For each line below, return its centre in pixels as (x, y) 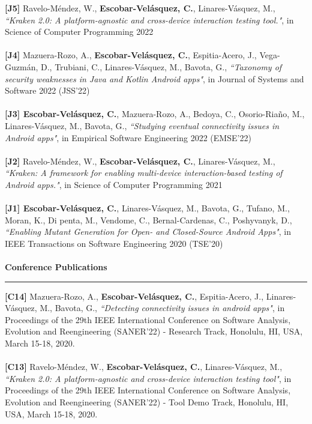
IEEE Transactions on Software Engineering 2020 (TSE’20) (114, 243)
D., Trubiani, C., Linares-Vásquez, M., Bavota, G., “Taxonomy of (161, 66)
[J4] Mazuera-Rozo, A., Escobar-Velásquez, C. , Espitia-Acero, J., (131, 55)
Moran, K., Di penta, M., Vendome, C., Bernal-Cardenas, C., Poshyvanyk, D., (148, 220)
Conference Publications (56, 267)
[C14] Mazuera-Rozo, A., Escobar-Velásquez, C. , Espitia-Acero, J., (134, 296)
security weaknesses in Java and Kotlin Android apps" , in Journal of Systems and (154, 78)
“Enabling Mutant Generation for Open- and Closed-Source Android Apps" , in (148, 232)
